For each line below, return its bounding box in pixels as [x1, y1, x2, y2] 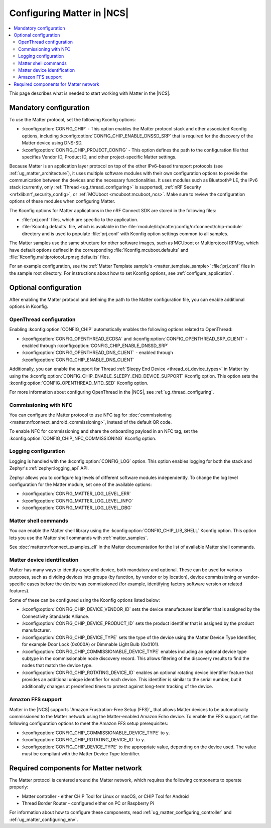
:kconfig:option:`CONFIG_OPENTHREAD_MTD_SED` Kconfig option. [9, 380, 149, 386]
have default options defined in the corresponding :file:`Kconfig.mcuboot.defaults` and [9, 247, 189, 253]
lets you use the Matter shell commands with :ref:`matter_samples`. [9, 535, 148, 541]
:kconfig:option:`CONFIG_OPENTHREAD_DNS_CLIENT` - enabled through [22, 350, 173, 356]
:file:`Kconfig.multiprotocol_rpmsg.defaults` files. [9, 254, 110, 260]
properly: [9, 784, 29, 790]
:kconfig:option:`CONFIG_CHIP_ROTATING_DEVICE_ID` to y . [22, 737, 146, 743]
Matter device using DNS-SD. [22, 140, 83, 146]
